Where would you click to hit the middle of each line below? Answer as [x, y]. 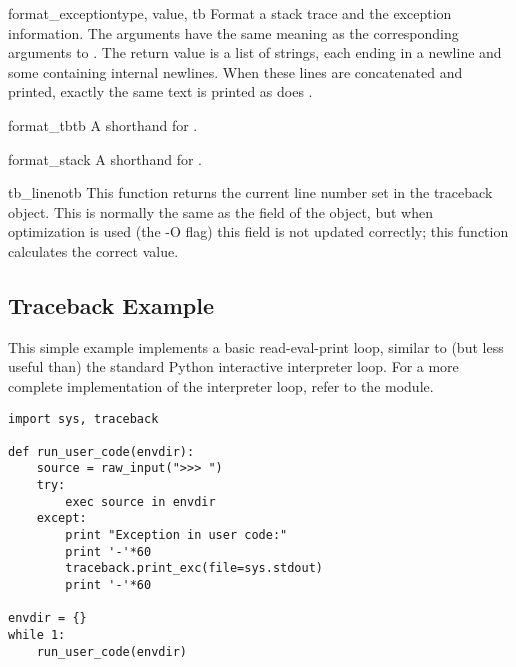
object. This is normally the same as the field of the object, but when [220, 211]
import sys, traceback [83, 418]
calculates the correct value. [93, 250]
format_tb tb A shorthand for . [103, 124]
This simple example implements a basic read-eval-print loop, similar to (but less [256, 346]
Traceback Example [111, 304]
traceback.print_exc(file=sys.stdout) [194, 568]
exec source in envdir [140, 501]
